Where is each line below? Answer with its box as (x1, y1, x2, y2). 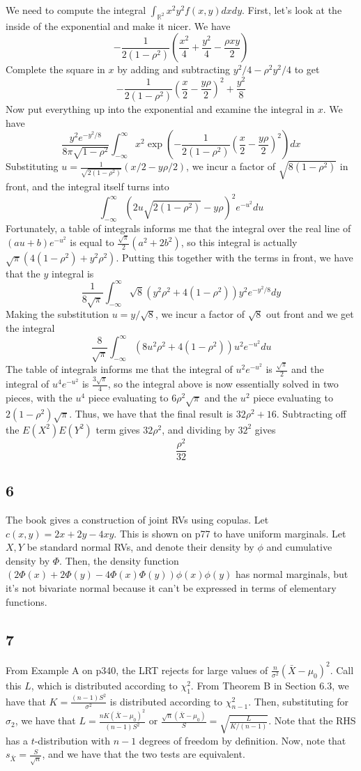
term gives (95, 422, 140, 436)
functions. (6, 594, 47, 609)
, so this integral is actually (180, 235, 298, 250)
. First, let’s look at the (242, 3, 342, 17)
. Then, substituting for (248, 694, 348, 708)
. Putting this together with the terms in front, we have (116, 250, 353, 265)
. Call (330, 662, 354, 677)
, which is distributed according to (31, 678, 178, 692)
